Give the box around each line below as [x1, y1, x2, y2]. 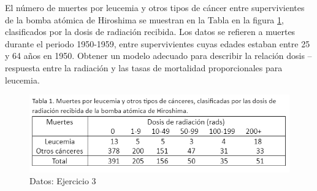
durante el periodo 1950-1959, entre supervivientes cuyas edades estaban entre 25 [5, 37, 310, 50]
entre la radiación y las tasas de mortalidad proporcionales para [42, 61, 283, 74]
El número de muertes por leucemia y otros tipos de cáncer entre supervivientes [5, 1, 305, 14]
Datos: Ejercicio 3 [29, 174, 96, 187]
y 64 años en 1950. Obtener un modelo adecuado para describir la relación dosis [5, 49, 305, 62]
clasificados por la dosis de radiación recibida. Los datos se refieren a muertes [5, 25, 296, 38]
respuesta [5, 61, 40, 74]
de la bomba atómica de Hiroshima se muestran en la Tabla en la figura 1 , [5, 13, 284, 26]
